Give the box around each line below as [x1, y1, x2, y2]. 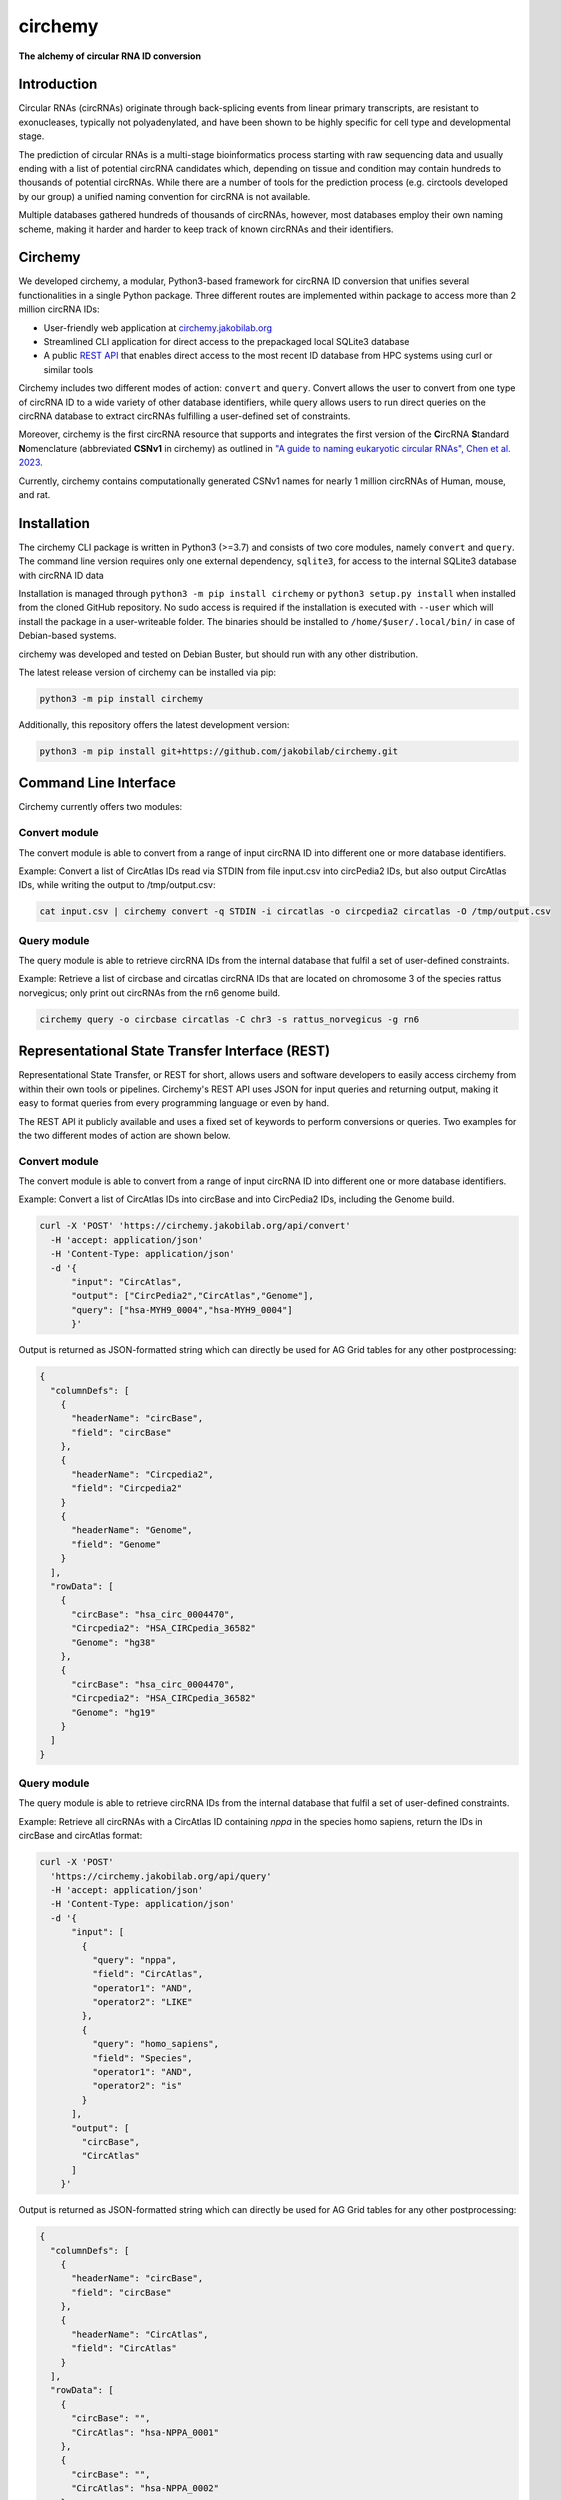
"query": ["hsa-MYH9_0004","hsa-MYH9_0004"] [71, 1304, 294, 1315]
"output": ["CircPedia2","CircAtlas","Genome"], [71, 1290, 314, 1302]
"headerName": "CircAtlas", [71, 2328, 209, 2340]
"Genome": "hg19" [71, 1706, 157, 1718]
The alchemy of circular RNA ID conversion [18, 50, 202, 62]
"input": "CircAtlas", [71, 1276, 183, 1287]
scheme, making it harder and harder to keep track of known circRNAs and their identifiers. [18, 223, 394, 235]
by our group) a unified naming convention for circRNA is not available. [18, 190, 311, 202]
